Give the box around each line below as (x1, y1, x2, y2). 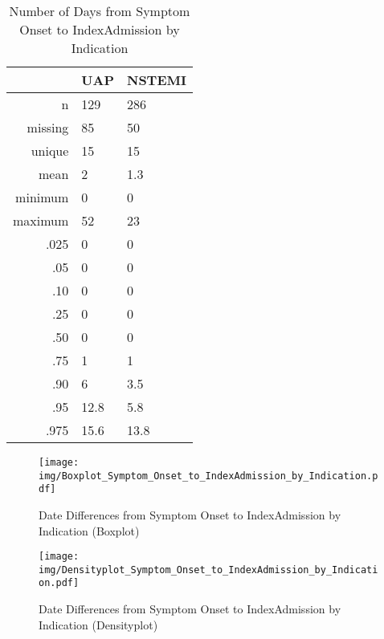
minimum (15, 188, 69, 206)
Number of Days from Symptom (9, 2, 190, 20)
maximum (13, 211, 69, 230)
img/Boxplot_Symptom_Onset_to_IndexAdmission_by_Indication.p (39, 470, 378, 482)
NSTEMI (126, 71, 186, 89)
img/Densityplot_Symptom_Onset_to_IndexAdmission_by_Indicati (39, 564, 378, 576)
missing (27, 118, 69, 136)
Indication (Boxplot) (39, 522, 140, 539)
